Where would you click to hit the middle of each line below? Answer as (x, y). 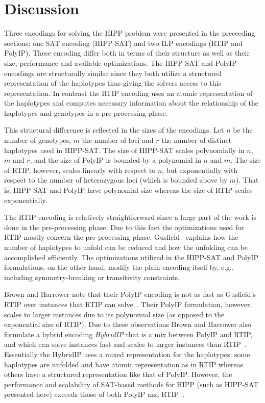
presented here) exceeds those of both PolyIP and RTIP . (94, 394)
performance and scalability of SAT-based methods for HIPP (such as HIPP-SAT (131, 384)
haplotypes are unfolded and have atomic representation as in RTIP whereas (124, 364)
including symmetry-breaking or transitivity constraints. (92, 277)
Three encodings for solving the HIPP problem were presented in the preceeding (130, 33)
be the (243, 130)
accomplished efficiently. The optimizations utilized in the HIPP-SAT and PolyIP (131, 257)
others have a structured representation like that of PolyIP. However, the (118, 374)
